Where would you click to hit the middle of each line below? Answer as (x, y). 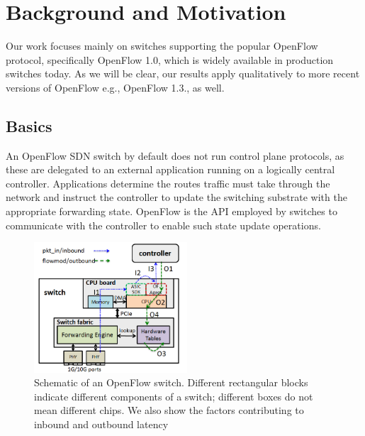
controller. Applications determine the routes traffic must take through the (168, 183)
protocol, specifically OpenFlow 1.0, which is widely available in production (170, 59)
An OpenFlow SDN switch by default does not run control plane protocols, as (175, 155)
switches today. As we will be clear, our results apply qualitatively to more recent (183, 73)
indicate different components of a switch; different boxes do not (174, 396)
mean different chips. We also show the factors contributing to (169, 410)
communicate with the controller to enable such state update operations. (163, 225)
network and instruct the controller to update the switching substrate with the (176, 197)
